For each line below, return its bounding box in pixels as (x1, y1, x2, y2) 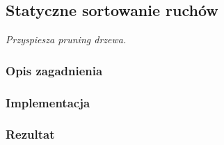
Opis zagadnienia (6, 61, 103, 79)
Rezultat (6, 125, 55, 143)
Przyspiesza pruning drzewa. (6, 32, 127, 47)
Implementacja (6, 93, 90, 111)
